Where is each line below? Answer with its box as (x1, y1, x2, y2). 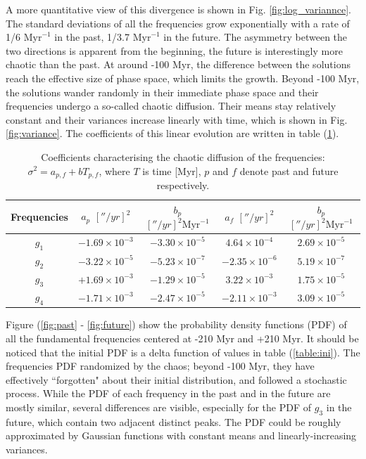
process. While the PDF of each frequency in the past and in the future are (6, 386, 331, 401)
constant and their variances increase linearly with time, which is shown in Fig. (6, 112, 348, 127)
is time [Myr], (142, 163, 201, 178)
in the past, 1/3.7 (54, 30, 130, 44)
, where (99, 163, 130, 178)
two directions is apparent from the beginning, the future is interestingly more (6, 43, 343, 58)
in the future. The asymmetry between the (163, 30, 348, 44)
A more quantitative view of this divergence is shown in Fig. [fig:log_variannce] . (6, 2, 351, 16)
